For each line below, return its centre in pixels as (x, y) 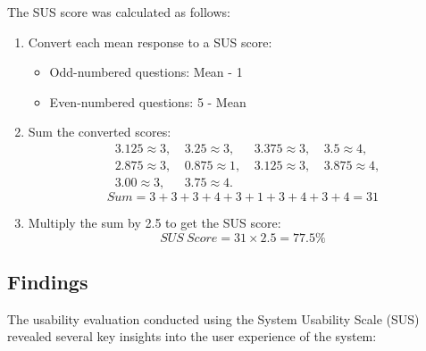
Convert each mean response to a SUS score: (150, 42)
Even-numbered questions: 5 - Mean (148, 101)
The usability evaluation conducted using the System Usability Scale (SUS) (213, 318)
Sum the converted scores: (100, 132)
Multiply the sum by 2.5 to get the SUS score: (155, 223)
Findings (48, 282)
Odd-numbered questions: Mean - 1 (146, 72)
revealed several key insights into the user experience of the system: (192, 336)
